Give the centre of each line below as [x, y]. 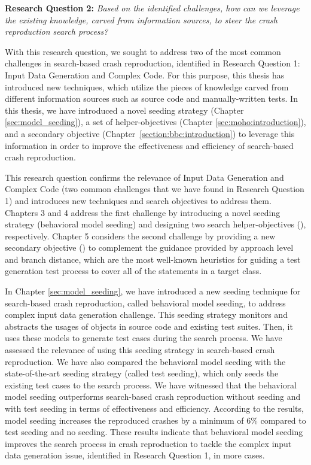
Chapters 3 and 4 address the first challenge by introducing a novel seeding [143, 212]
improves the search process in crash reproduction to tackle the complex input [148, 443]
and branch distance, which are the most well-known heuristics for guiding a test [153, 259]
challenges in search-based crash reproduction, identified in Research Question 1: [153, 63]
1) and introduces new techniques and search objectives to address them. [138, 200]
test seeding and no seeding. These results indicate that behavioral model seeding [154, 432]
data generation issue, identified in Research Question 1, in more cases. [135, 455]
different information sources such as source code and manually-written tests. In [151, 98]
